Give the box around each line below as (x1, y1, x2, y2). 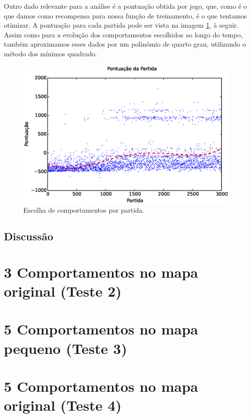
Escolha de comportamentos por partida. (23, 205, 144, 215)
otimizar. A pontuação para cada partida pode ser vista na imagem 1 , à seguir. (4, 20, 239, 30)
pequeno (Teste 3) (4, 338, 127, 358)
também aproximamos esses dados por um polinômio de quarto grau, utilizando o (4, 39, 246, 49)
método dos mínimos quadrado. (4, 48, 97, 58)
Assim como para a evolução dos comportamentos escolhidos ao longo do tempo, (4, 29, 243, 39)
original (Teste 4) (4, 395, 122, 415)
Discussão (4, 229, 53, 244)
